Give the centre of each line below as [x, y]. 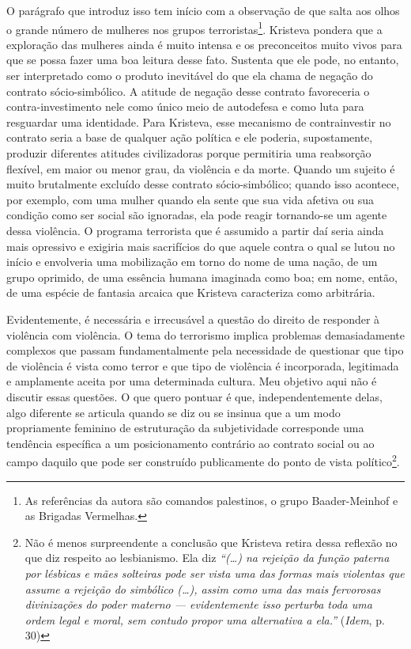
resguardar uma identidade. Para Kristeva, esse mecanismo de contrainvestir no [199, 121]
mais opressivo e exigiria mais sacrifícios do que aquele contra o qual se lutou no [201, 246]
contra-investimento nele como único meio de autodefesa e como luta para [185, 106]
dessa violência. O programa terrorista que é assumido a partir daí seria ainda [195, 230]
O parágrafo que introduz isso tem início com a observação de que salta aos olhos [203, 10]
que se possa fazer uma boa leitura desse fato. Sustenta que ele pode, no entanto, [203, 60]
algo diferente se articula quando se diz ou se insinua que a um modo [173, 412]
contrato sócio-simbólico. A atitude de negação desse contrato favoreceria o [188, 91]
